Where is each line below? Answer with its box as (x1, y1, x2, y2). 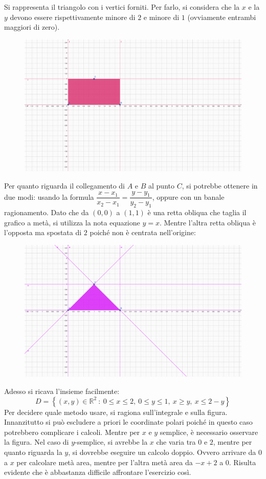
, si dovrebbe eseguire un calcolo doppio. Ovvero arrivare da (68, 447, 256, 457)
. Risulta (229, 456, 256, 467)
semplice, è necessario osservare (160, 426, 258, 437)
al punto (148, 180, 174, 191)
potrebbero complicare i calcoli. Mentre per (4, 426, 140, 437)
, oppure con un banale (152, 191, 225, 202)
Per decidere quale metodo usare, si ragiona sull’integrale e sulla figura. (4, 406, 228, 417)
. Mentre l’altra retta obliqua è (159, 217, 256, 227)
